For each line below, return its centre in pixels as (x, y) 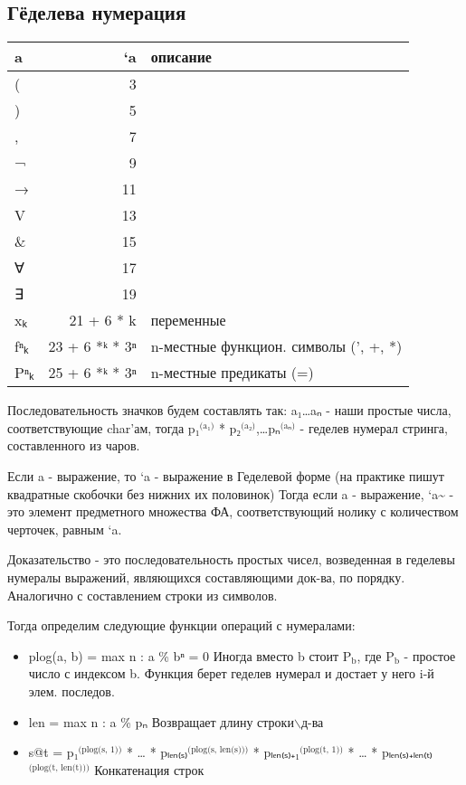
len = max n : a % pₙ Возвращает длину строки (161, 721)
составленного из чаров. (74, 445)
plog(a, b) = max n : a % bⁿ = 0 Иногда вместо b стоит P (190, 655)
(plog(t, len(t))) (59, 767)
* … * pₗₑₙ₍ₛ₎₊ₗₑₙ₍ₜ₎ (390, 752)
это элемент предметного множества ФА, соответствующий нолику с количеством (233, 511)
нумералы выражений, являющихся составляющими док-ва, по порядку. (206, 577)
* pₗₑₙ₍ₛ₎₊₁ (276, 752)
